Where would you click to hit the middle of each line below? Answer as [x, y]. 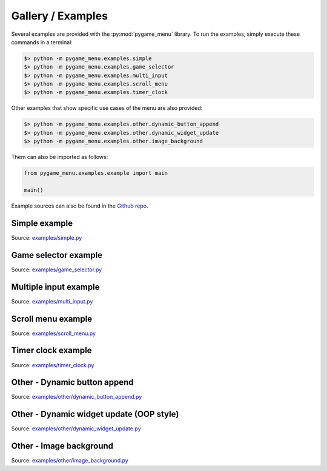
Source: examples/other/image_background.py [70, 461]
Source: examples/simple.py [47, 237]
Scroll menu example [52, 319]
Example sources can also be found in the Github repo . [80, 206]
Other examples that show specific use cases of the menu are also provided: [107, 108]
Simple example [42, 223]
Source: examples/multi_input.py [52, 301]
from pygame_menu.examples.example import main [96, 173]
